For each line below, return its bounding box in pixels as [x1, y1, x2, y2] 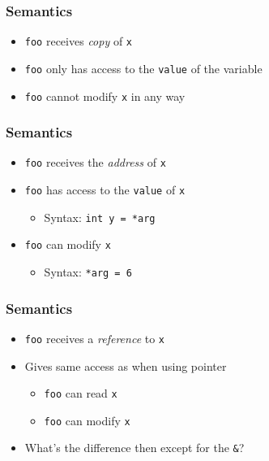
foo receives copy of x [24, 33, 132, 50]
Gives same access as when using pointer [24, 357, 227, 374]
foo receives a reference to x [24, 329, 165, 346]
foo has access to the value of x [24, 181, 186, 198]
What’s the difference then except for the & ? [24, 439, 245, 456]
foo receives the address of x [24, 154, 166, 171]
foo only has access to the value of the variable [24, 59, 263, 76]
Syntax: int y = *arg [44, 208, 156, 225]
